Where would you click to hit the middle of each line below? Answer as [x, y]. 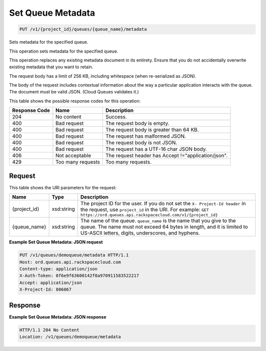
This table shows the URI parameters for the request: [63, 187]
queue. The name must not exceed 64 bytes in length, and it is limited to [164, 227]
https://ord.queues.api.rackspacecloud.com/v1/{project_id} [149, 215]
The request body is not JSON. [141, 143]
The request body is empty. [137, 123]
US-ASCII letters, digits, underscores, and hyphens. [140, 233]
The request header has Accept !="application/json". [166, 156]
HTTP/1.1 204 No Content [50, 330]
